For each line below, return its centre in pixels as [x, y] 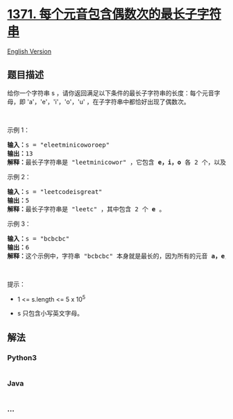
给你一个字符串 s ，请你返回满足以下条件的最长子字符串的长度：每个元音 [111, 93]
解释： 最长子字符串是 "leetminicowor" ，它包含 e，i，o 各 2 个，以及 [117, 162]
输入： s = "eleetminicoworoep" [58, 145]
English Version [29, 51]
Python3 [22, 357]
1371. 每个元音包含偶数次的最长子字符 [114, 14]
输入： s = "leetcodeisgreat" [55, 191]
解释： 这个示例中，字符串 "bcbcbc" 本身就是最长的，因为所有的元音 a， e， [119, 256]
